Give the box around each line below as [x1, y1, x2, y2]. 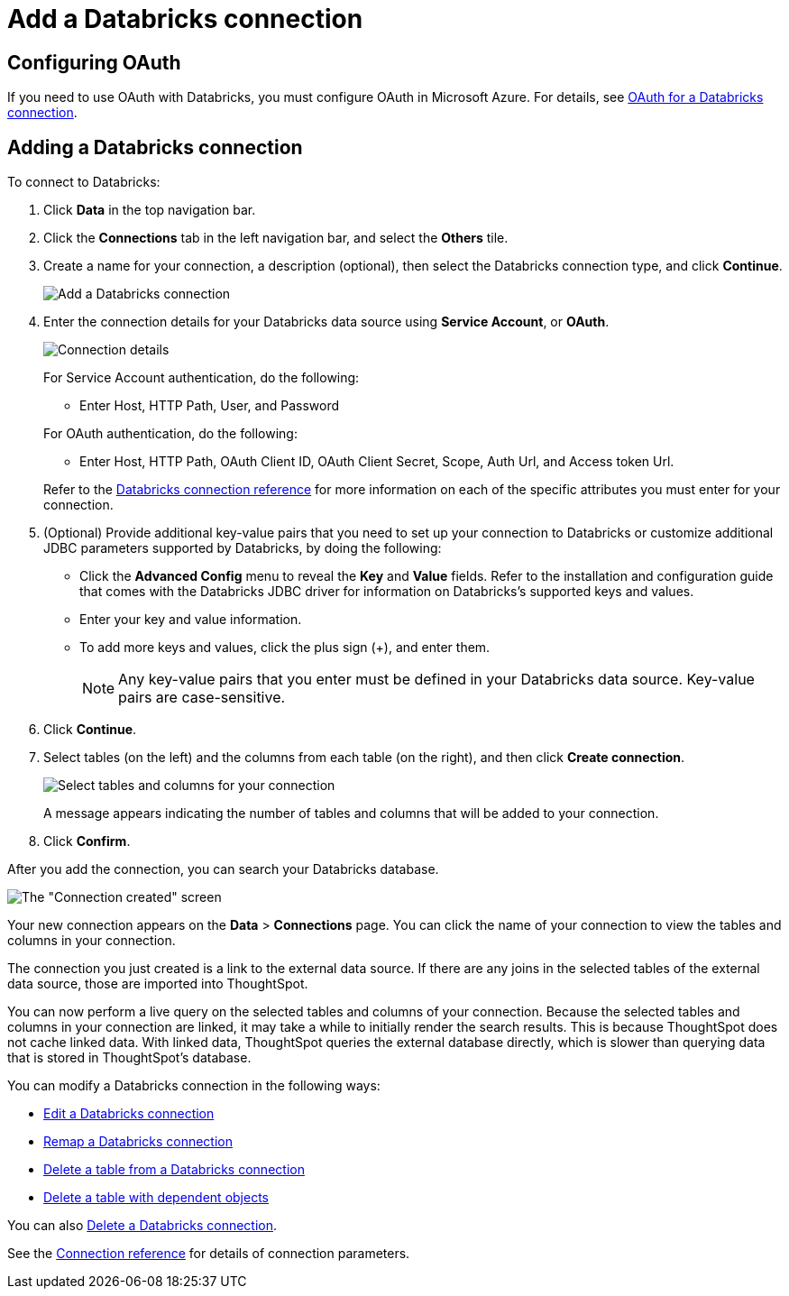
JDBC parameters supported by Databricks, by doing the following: [43, 540, 442, 556]
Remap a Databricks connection [43, 1134, 233, 1150]
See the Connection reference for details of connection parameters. [7, 1245, 410, 1262]
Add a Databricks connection [7, 4, 363, 34]
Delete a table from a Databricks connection [43, 1162, 305, 1178]
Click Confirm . [43, 833, 131, 850]
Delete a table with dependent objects [43, 1190, 269, 1206]
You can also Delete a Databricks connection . [7, 1218, 278, 1234]
